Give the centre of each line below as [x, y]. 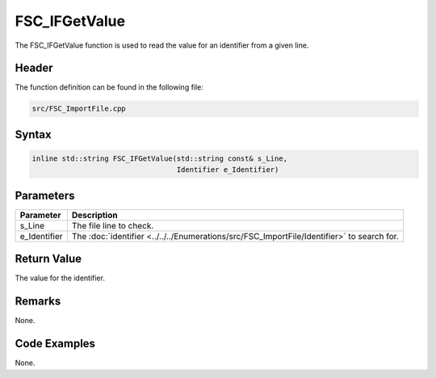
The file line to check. [113, 225]
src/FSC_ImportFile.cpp [79, 109]
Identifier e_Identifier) [228, 170]
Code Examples [55, 344]
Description [94, 215]
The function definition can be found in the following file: [109, 87]
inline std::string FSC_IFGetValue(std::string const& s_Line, [160, 159]
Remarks [38, 302]
